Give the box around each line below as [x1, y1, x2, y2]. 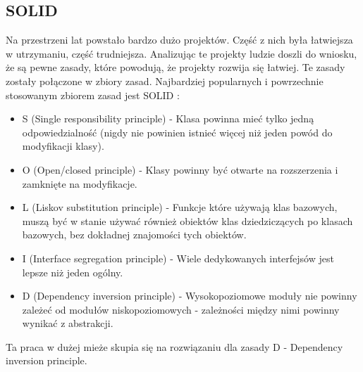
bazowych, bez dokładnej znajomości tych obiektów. [22, 227, 247, 242]
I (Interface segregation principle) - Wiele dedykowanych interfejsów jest [22, 250, 334, 265]
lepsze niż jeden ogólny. [22, 264, 123, 279]
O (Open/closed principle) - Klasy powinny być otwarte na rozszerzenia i [22, 162, 338, 177]
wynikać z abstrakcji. [22, 316, 113, 331]
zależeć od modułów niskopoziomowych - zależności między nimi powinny [22, 302, 340, 316]
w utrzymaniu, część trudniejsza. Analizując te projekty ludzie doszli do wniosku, [6, 46, 357, 60]
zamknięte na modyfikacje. [22, 176, 137, 191]
